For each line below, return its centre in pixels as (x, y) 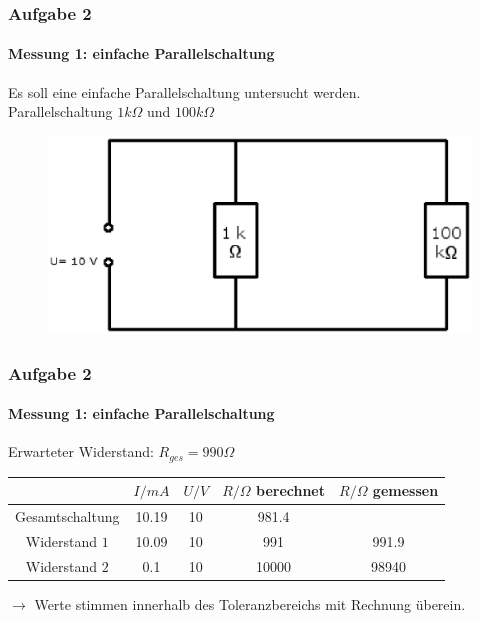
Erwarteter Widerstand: (81, 451)
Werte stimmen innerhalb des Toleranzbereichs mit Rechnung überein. (250, 603)
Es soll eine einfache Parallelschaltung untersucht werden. (184, 91)
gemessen (405, 490)
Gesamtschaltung (67, 516)
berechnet (290, 490)
